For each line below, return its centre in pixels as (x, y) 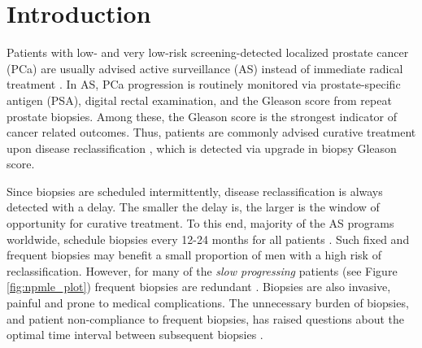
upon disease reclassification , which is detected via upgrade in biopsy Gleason (202, 148)
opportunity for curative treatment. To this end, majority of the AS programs (200, 223)
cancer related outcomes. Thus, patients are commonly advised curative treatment (211, 132)
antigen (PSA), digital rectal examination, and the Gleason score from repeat (199, 100)
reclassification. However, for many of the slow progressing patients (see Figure (202, 270)
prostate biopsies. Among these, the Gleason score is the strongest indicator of (202, 116)
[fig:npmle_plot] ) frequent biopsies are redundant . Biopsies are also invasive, (199, 287)
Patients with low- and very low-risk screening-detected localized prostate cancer (208, 52)
